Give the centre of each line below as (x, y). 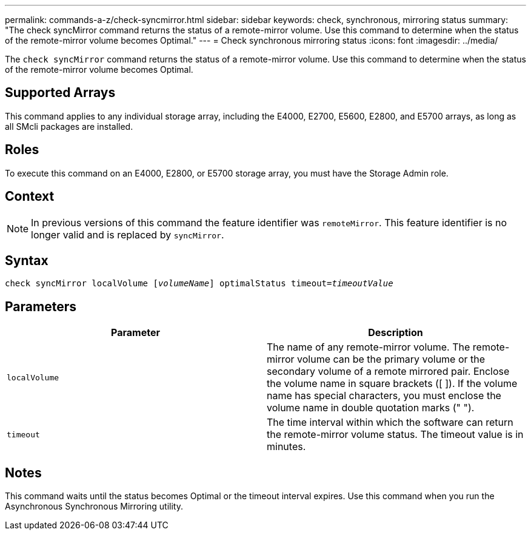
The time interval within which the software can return (390, 422)
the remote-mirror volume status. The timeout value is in (395, 435)
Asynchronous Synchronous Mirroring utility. (94, 506)
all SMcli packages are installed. (69, 126)
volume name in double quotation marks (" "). (371, 408)
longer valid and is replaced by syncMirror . (128, 234)
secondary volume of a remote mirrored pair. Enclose (388, 372)
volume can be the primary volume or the (391, 359)
